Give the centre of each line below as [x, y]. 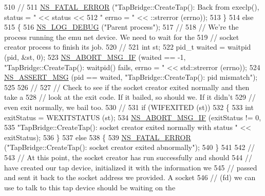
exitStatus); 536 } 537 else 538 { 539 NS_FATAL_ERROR [98, 137]
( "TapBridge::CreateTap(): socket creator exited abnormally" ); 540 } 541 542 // [130, 147]
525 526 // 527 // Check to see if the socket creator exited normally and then [127, 87]
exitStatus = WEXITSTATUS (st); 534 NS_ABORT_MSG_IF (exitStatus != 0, [133, 117]
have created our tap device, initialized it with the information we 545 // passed [131, 167]
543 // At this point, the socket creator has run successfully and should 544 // [128, 157]
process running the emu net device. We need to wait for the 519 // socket [122, 37]
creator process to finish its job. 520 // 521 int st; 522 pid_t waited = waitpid [128, 47]
